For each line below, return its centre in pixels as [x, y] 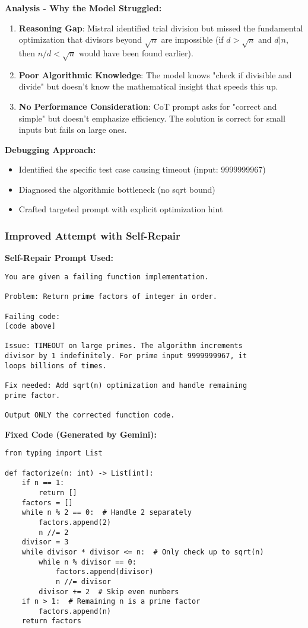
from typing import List [54, 453]
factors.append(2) [75, 522]
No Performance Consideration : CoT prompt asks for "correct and [148, 106]
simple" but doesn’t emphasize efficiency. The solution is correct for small [152, 118]
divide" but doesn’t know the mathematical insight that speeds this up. [148, 86]
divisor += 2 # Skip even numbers [109, 592]
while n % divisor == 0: [88, 562]
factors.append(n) [75, 611]
